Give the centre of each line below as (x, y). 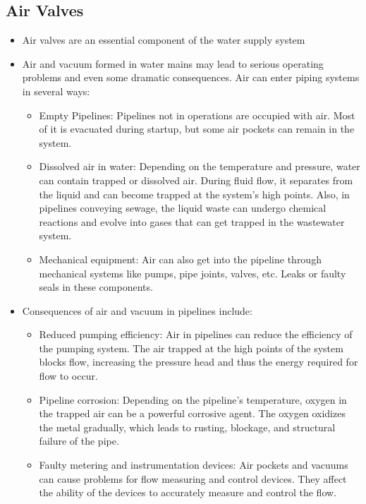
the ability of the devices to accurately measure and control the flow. (188, 492)
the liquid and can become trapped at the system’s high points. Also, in (194, 194)
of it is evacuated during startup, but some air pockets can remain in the (197, 129)
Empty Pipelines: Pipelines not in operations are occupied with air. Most (197, 115)
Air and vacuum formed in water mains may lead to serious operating (173, 63)
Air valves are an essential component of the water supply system (164, 40)
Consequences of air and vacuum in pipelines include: (137, 310)
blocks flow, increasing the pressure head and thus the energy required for (199, 362)
